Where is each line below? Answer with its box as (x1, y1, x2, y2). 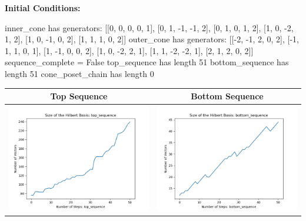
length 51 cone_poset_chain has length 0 (5, 67, 154, 79)
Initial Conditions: (5, 2, 81, 14)
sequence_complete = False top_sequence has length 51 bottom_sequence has (5, 56, 289, 68)
